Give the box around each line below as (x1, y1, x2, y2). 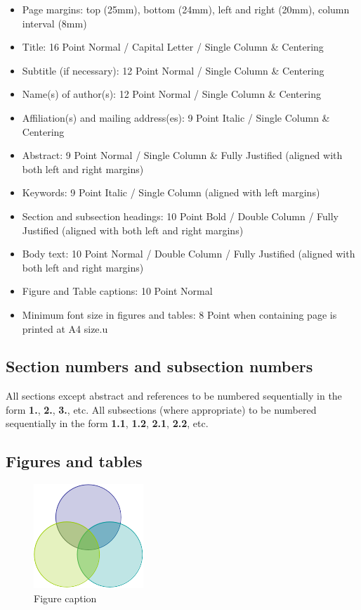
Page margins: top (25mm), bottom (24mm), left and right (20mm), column (22, 2, 350, 16)
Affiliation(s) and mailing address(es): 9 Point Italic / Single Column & (22, 110, 330, 125)
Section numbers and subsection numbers (6, 355, 313, 377)
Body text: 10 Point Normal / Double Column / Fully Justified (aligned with (22, 246, 355, 261)
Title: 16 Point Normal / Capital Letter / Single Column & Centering (22, 39, 324, 54)
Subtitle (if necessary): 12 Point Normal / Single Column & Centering (22, 63, 324, 77)
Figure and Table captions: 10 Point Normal (22, 284, 213, 298)
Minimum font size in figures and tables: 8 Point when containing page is (22, 307, 337, 322)
